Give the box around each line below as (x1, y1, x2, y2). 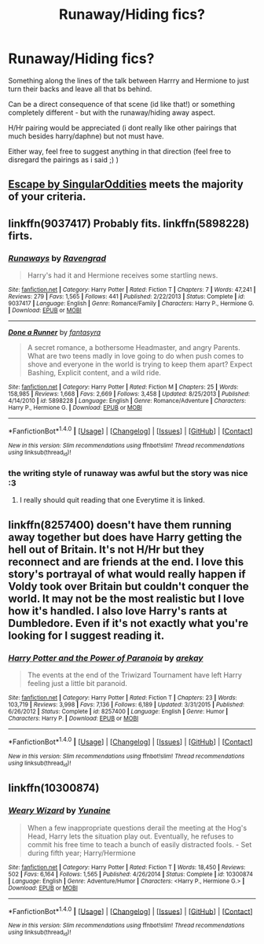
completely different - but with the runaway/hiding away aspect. (8, 108, 216, 117)
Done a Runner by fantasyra (8, 328, 101, 337)
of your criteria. (8, 190, 86, 204)
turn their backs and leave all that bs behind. (8, 84, 152, 94)
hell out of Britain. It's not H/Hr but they (8, 543, 204, 556)
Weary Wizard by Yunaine (8, 805, 112, 816)
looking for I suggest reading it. (8, 629, 165, 642)
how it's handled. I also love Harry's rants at (8, 604, 228, 618)
